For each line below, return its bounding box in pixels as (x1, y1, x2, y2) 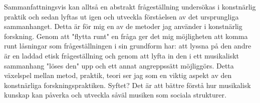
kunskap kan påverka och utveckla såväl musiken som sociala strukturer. (4, 89, 226, 100)
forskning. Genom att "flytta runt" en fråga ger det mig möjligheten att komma (4, 30, 248, 41)
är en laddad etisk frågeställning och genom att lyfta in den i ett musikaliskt (4, 50, 239, 60)
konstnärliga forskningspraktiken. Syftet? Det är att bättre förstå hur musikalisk (4, 79, 251, 90)
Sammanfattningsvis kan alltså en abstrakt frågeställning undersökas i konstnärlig (4, 1, 256, 11)
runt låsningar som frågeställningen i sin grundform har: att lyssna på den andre (4, 40, 251, 51)
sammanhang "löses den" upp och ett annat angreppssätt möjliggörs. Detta (4, 60, 234, 70)
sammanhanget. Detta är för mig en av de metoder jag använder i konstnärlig (4, 21, 242, 31)
